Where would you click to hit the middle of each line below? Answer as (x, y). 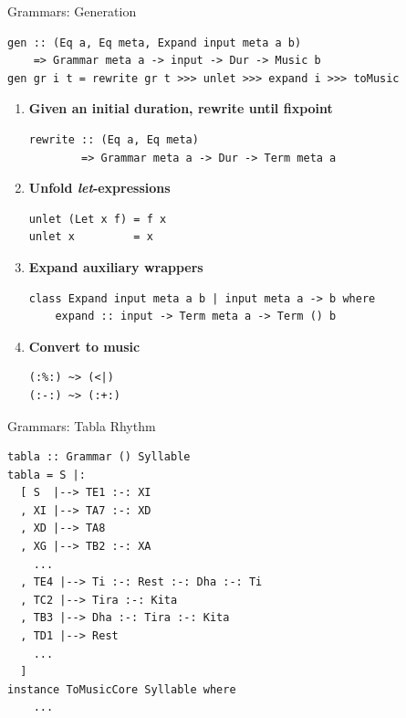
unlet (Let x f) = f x (98, 219)
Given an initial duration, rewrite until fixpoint (181, 108)
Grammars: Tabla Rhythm (82, 425)
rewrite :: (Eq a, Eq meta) (114, 139)
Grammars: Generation (72, 11)
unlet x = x (91, 237)
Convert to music (84, 346)
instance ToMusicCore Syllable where (122, 689)
